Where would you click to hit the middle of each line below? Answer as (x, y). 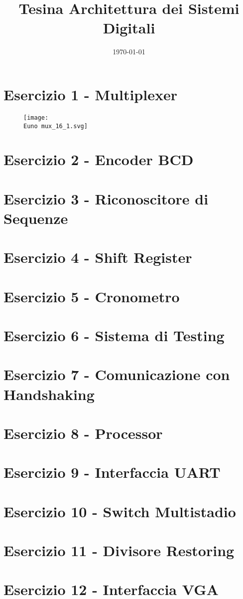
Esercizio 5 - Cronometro (92, 296)
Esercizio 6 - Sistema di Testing (114, 335)
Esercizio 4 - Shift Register (98, 257)
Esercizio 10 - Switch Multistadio (120, 511)
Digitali (129, 28)
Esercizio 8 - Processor (83, 433)
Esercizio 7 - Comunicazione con (117, 374)
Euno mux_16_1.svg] (56, 126)
